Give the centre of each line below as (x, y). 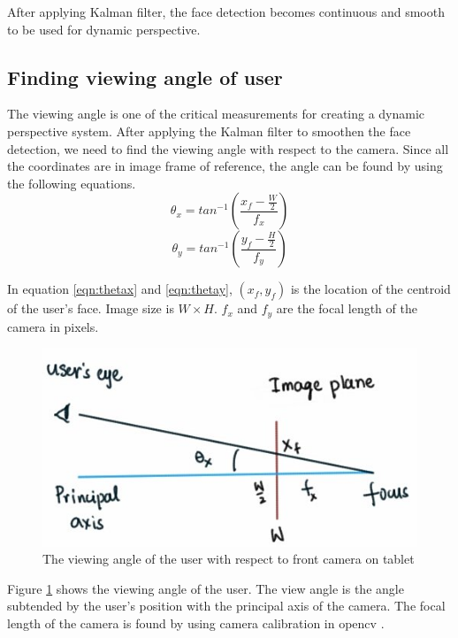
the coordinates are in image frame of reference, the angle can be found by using (225, 166)
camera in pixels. (53, 326)
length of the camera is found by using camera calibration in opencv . (196, 623)
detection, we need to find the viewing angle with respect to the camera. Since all (228, 148)
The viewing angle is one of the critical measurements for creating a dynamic (216, 114)
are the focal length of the (347, 308)
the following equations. (72, 183)
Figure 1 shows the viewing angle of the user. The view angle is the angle (206, 588)
